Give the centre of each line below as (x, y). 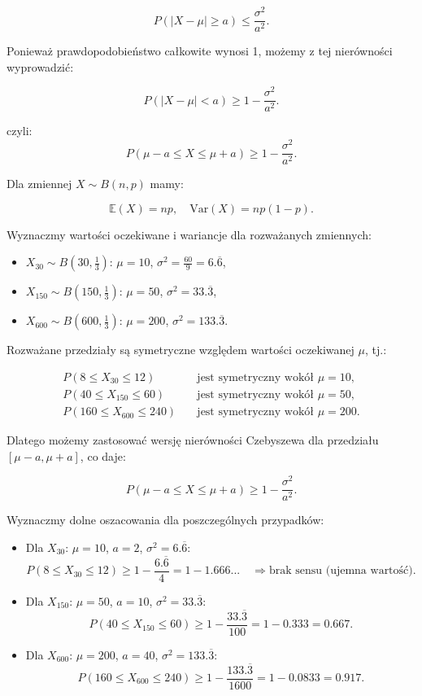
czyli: (20, 131)
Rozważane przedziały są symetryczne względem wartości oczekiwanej (181, 350)
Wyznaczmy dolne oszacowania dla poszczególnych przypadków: (165, 520)
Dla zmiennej (39, 184)
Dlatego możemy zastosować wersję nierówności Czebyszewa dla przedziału (193, 440)
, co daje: (103, 455)
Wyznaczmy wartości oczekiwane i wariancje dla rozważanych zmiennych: (189, 234)
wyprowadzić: (40, 66)
